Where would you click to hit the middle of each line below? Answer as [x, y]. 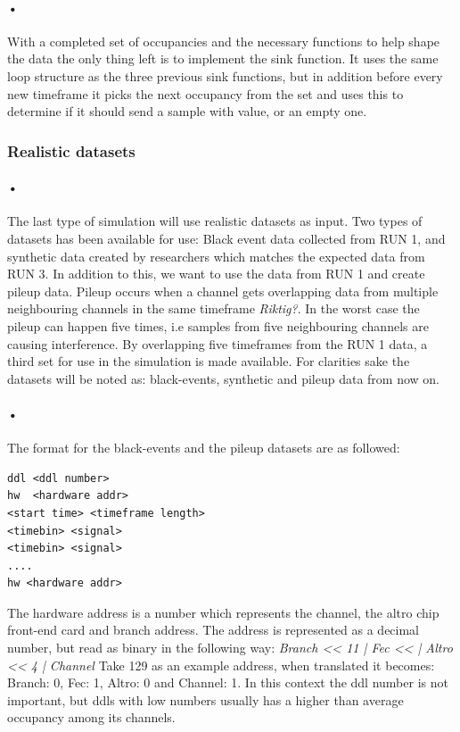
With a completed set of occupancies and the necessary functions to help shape [224, 41]
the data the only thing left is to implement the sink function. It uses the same [223, 58]
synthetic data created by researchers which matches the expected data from [216, 256]
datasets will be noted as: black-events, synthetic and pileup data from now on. [223, 378]
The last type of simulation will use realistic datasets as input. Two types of [215, 221]
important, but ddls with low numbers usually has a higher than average [205, 699]
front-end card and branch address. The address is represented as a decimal [214, 630]
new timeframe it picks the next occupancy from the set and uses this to [205, 93]
